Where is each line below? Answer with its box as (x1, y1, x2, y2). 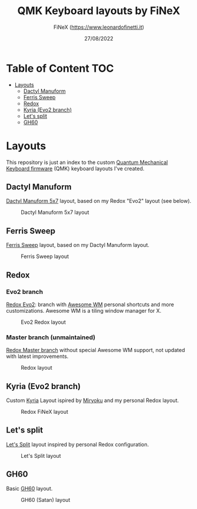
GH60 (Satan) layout (21, 496, 71, 503)
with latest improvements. (6, 353, 69, 360)
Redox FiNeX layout (21, 408, 69, 416)
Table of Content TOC (6, 62, 114, 75)
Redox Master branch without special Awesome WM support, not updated (6, 347, 185, 354)
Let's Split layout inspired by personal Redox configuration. (6, 441, 149, 448)
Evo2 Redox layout (21, 319, 66, 326)
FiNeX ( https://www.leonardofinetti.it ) (53, 24, 145, 31)
